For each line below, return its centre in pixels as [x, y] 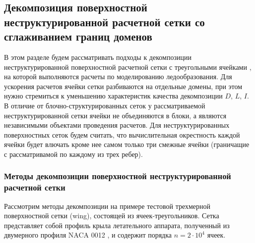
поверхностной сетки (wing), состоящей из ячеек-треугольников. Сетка [112, 216]
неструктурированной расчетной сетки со [104, 22]
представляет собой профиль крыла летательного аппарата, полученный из [117, 225]
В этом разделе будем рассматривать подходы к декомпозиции [98, 57]
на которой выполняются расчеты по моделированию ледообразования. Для [118, 76]
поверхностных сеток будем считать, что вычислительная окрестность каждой [122, 134]
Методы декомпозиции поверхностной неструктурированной [118, 176]
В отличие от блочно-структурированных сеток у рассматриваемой [105, 105]
